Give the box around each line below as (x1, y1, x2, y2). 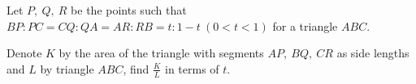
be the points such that (71, 2, 187, 18)
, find (123, 60, 149, 77)
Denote (6, 44, 42, 61)
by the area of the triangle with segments (58, 44, 264, 61)
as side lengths (336, 44, 409, 61)
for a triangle (272, 17, 338, 34)
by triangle (40, 60, 94, 77)
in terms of (165, 60, 219, 77)
